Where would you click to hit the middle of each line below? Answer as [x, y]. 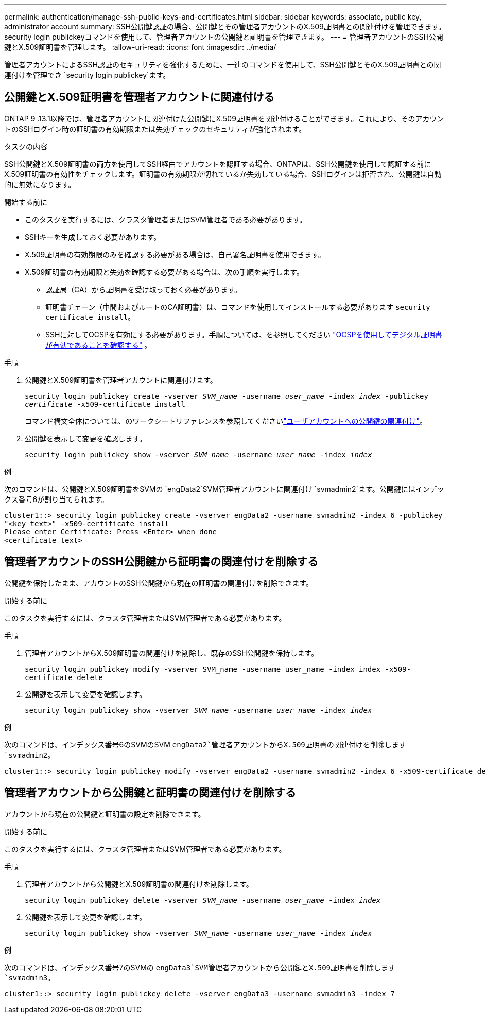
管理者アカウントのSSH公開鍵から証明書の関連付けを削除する [161, 562]
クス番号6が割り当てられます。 [56, 499]
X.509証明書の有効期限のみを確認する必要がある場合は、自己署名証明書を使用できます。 [175, 254]
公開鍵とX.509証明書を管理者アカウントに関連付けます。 [121, 380]
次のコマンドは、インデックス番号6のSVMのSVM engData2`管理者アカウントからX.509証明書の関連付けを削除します [205, 744]
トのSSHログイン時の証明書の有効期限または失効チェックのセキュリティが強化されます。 [155, 129]
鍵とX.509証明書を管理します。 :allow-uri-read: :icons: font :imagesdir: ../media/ [140, 47]
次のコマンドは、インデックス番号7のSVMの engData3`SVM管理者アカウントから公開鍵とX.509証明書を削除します [200, 967]
